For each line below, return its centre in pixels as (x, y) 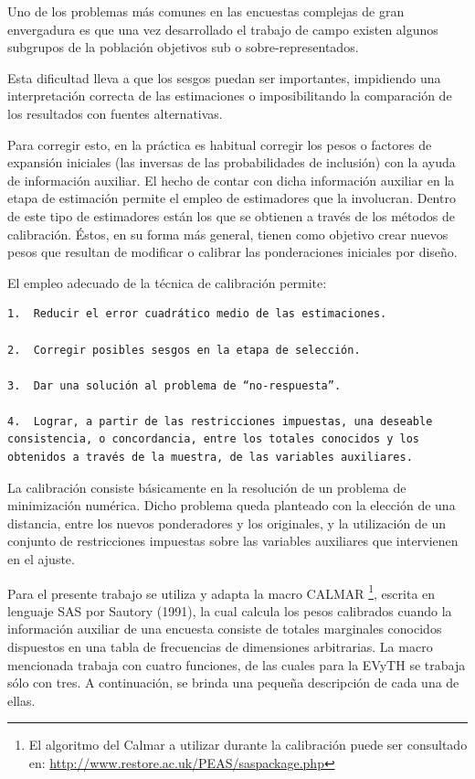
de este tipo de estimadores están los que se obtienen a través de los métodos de (231, 215)
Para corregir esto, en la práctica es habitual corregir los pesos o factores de (220, 144)
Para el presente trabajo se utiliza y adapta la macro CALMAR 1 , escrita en (222, 592)
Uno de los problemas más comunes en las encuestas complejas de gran (206, 11)
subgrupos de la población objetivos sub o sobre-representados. (183, 47)
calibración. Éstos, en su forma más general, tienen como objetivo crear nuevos (228, 234)
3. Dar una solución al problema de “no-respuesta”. (174, 385)
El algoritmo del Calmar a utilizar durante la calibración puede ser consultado (248, 745)
